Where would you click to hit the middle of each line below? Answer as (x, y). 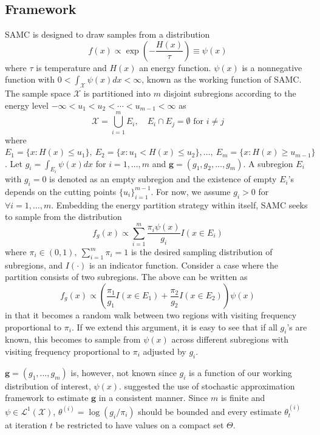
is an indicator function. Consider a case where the (184, 265)
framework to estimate (47, 398)
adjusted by (165, 351)
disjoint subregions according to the (230, 93)
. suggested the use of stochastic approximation (207, 385)
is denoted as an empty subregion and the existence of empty (163, 179)
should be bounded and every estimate (210, 411)
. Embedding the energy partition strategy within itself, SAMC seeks (179, 204)
